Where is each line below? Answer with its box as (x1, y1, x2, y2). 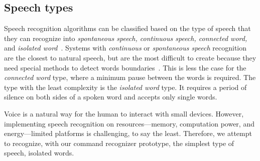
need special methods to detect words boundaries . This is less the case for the (4, 62, 246, 72)
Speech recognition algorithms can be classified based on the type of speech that (4, 23, 251, 33)
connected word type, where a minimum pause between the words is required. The (4, 72, 256, 82)
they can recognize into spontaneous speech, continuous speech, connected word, (4, 32, 247, 43)
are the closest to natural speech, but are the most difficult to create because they (4, 52, 256, 62)
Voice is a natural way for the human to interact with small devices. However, (4, 108, 244, 118)
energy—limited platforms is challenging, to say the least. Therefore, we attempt (4, 128, 252, 138)
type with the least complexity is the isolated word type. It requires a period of (4, 81, 247, 92)
